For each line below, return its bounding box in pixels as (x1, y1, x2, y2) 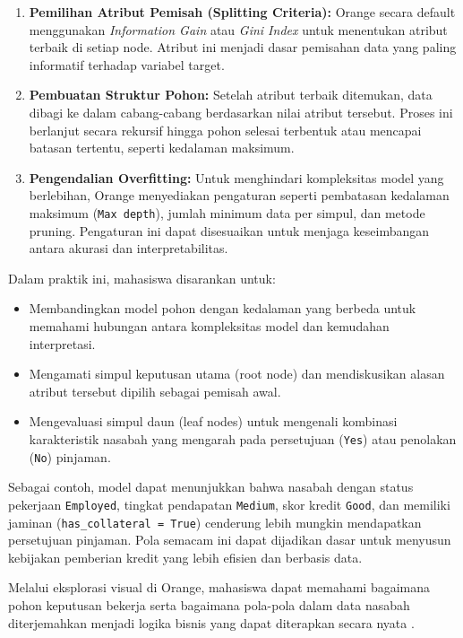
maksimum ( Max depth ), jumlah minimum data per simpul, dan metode (29, 203, 425, 222)
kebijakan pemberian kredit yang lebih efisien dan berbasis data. (8, 547, 363, 566)
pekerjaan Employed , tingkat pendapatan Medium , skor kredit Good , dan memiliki (8, 494, 450, 513)
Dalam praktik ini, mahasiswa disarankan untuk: (8, 268, 276, 287)
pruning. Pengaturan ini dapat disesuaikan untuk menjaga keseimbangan (29, 221, 430, 240)
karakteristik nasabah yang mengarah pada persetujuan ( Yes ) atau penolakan (29, 429, 457, 448)
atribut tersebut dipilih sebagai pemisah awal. (29, 381, 281, 400)
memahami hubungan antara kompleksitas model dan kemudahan (29, 316, 390, 335)
